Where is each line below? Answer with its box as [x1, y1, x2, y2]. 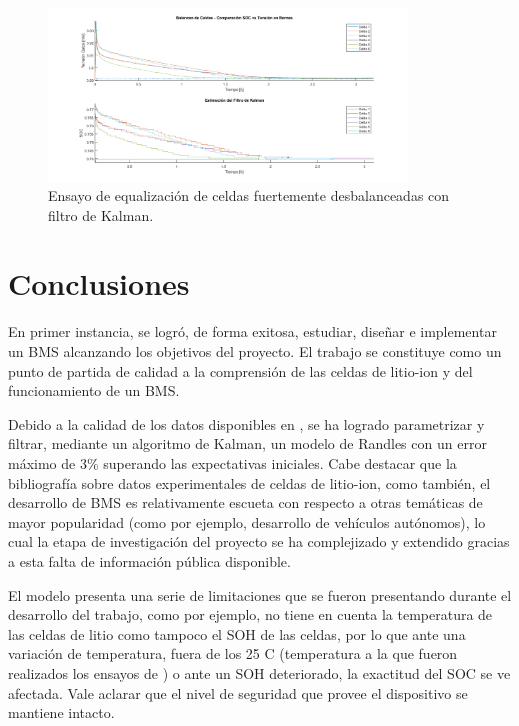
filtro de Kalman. [48, 204, 154, 225]
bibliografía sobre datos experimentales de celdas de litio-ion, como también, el [8, 472, 491, 493]
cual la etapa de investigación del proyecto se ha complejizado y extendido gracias [8, 531, 510, 552]
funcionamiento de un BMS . [8, 380, 180, 401]
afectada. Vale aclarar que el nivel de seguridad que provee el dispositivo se [8, 682, 468, 703]
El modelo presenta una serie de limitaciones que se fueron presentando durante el [8, 584, 512, 605]
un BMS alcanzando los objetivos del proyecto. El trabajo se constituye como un [8, 341, 502, 361]
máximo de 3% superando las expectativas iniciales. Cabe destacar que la [8, 452, 457, 473]
